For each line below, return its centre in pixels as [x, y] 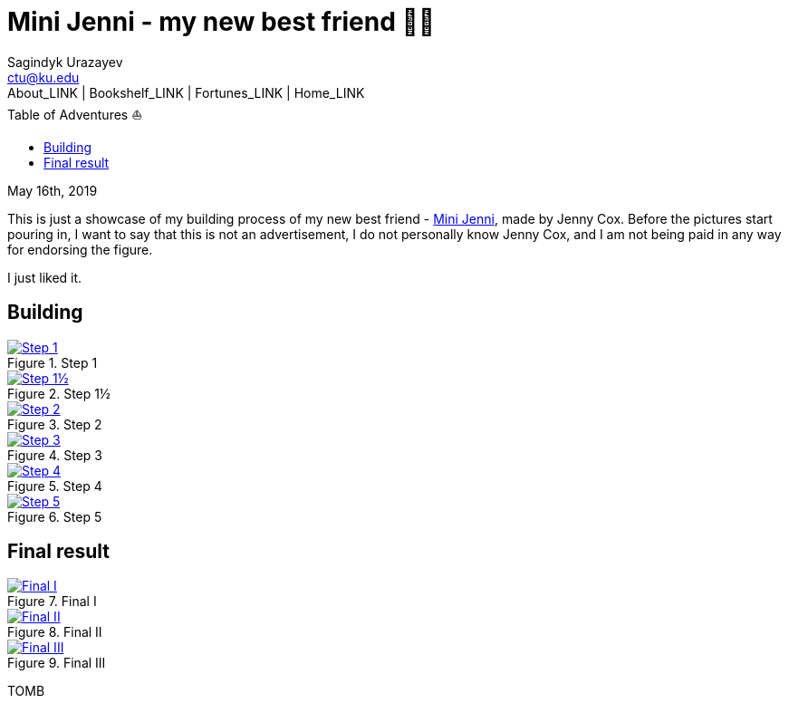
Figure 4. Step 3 [55, 455]
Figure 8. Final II [55, 632]
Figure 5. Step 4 [55, 486]
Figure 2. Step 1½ [59, 393]
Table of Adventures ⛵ [75, 114]
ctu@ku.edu [43, 77]
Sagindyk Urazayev [65, 62]
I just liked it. [45, 277]
